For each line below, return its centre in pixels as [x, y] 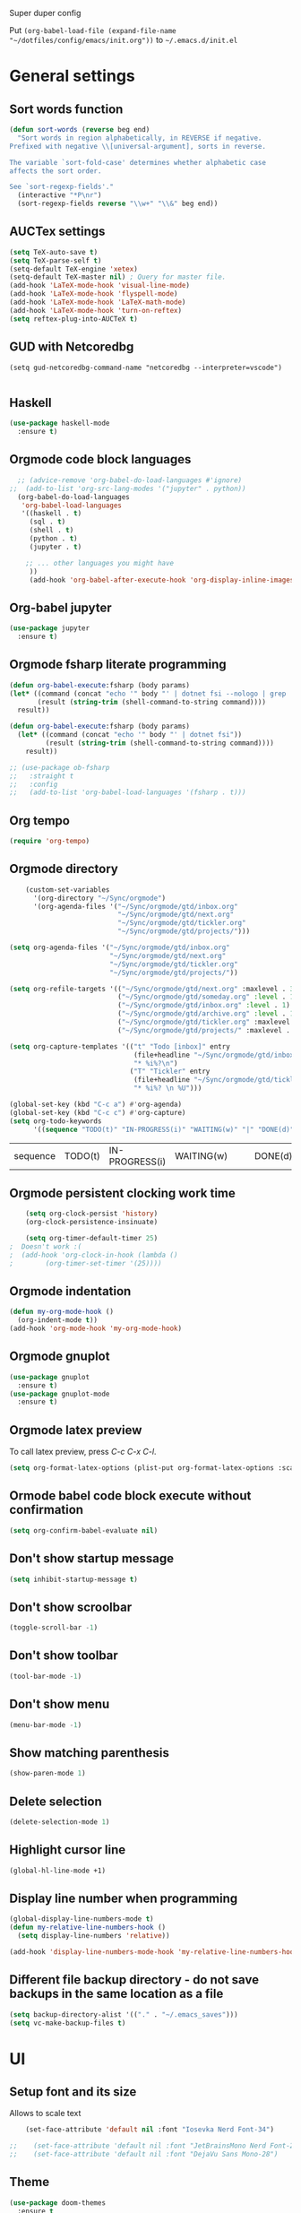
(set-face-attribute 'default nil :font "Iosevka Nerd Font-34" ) [150, 2130]
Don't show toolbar [64, 1656]
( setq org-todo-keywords [56, 1121]
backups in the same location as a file [116, 1994]
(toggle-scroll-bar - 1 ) [54, 1628]
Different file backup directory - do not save [134, 1980]
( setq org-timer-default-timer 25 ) [92, 1239]
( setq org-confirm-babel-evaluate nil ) [84, 1530]
